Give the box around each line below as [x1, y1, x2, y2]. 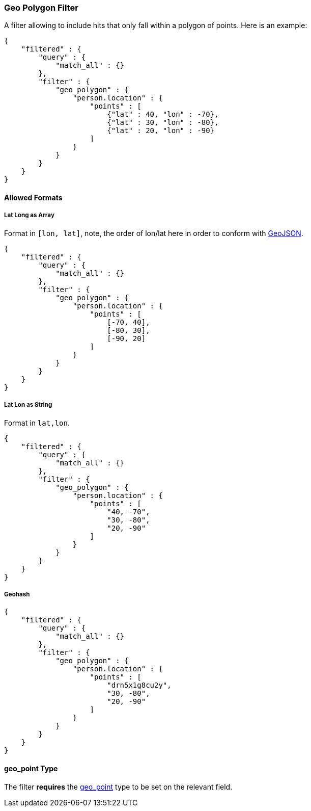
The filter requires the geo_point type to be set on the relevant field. [4, 782, 233, 791]
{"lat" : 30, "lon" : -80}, [107, 118, 219, 127]
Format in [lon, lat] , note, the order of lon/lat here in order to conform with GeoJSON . [4, 228, 303, 238]
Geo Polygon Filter [4, 3, 78, 13]
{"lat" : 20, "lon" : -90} [107, 126, 215, 135]
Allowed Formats [4, 193, 63, 202]
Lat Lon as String [4, 401, 52, 409]
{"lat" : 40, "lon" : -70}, [107, 110, 219, 119]
